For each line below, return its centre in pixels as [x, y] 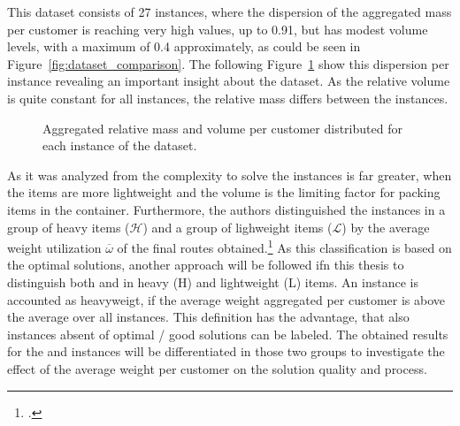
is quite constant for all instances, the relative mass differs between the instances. [228, 98]
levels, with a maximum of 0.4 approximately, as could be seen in [184, 46]
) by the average [386, 227]
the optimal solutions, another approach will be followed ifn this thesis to [206, 265]
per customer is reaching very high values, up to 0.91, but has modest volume [218, 29]
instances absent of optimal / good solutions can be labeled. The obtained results [228, 334]
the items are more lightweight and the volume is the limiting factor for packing [224, 192]
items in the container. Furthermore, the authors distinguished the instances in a [226, 209]
